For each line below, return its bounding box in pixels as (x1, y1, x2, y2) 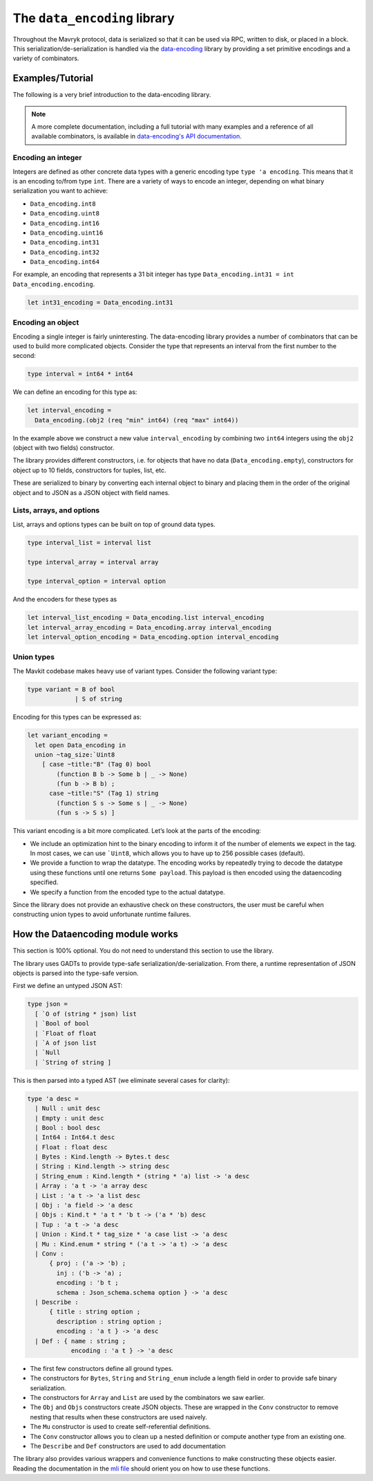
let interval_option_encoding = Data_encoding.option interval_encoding (27, 634, 279, 641)
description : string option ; (56, 1318, 162, 1325)
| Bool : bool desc (35, 1124, 101, 1131)
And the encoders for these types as (12, 595, 117, 604)
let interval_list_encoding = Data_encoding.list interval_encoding (27, 613, 265, 622)
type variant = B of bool (27, 685, 115, 693)
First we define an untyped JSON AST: (12, 982, 123, 990)
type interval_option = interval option (27, 577, 166, 585)
